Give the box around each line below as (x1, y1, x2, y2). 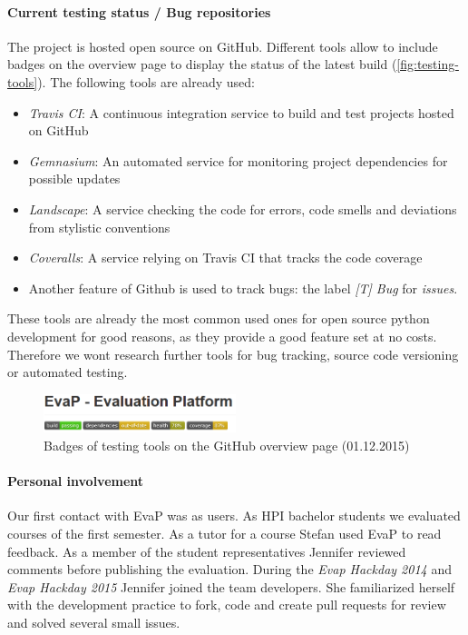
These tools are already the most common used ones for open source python (7, 309, 430, 328)
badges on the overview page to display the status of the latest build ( (7, 55, 397, 74)
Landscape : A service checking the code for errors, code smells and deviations (28, 199, 457, 218)
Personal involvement (7, 471, 144, 491)
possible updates (28, 169, 121, 188)
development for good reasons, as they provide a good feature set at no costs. (7, 326, 437, 345)
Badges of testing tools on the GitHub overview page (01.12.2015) (44, 435, 410, 454)
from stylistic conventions (28, 217, 171, 236)
